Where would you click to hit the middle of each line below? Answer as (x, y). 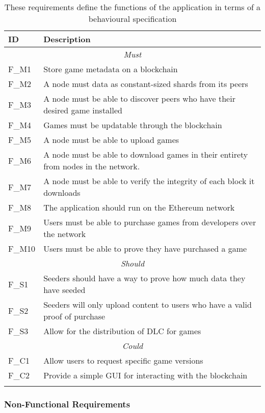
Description (67, 39)
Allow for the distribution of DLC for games (122, 331)
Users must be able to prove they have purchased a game (145, 248)
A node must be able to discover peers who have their (139, 98)
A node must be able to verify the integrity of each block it (149, 181)
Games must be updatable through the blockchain (133, 125)
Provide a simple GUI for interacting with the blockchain (145, 375)
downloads (62, 193)
